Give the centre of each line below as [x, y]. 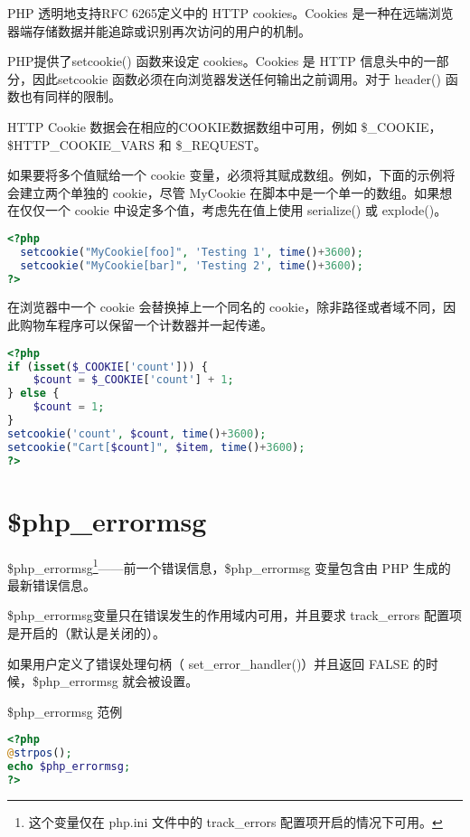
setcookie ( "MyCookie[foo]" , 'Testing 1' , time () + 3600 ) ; [192, 252]
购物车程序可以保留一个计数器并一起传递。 [146, 325]
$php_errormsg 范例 [65, 711]
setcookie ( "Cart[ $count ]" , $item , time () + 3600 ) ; [156, 447]
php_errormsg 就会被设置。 [118, 681]
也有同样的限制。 [70, 96]
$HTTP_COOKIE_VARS [81, 144]
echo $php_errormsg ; [69, 767]
